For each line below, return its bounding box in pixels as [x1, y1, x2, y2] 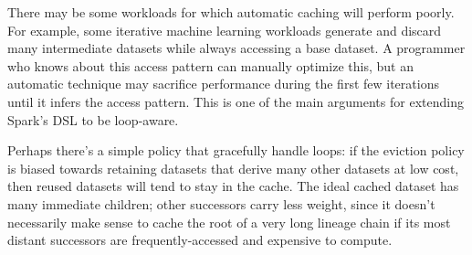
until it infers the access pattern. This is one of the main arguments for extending [7, 91, 464, 111]
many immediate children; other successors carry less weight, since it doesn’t [7, 194, 435, 213]
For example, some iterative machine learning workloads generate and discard [7, 20, 442, 39]
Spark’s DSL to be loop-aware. [7, 110, 179, 129]
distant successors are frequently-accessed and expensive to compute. [7, 230, 393, 250]
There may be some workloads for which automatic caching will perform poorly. [7, 3, 455, 21]
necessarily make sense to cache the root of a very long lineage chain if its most [7, 212, 451, 231]
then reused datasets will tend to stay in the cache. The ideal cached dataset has [7, 176, 459, 196]
